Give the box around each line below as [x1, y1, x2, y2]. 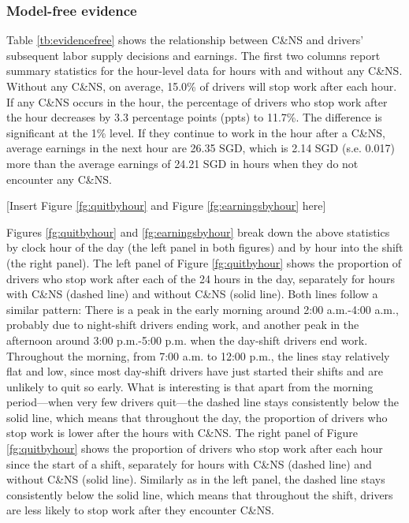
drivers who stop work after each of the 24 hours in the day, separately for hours [6, 270, 396, 286]
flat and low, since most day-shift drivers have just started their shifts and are [6, 363, 383, 379]
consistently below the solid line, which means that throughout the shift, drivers [6, 486, 393, 502]
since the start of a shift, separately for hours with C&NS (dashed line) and [6, 455, 372, 472]
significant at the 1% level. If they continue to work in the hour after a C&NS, [6, 124, 385, 140]
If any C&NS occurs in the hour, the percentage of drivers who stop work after [6, 93, 388, 110]
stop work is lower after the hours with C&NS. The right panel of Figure [6, 424, 358, 441]
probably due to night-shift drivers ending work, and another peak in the [6, 316, 359, 333]
